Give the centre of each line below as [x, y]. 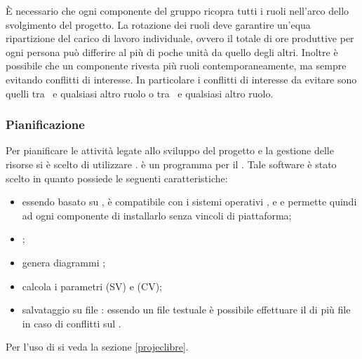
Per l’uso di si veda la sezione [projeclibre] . [97, 347]
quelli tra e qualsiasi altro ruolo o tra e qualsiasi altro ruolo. [140, 93]
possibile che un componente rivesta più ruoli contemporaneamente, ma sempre [176, 66]
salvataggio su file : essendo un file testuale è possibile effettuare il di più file [186, 310]
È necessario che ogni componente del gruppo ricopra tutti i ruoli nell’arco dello [177, 11]
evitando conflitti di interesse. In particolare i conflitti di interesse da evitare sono [181, 79]
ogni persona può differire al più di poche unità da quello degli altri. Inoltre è [172, 52]
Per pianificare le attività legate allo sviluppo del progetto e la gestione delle [170, 150]
